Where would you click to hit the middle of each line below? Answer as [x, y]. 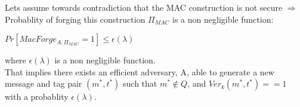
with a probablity [37, 97]
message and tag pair [44, 83]
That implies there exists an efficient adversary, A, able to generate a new [140, 71]
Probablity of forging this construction [75, 19]
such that [140, 83]
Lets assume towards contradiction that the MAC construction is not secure [144, 7]
